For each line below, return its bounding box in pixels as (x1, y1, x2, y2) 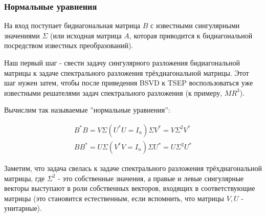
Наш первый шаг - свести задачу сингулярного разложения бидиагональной (4, 57, 240, 68)
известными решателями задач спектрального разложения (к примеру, (4, 87, 223, 98)
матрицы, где (4, 172, 45, 183)
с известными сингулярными (150, 20, 240, 31)
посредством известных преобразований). (4, 40, 134, 51)
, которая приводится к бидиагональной (129, 30, 253, 40)
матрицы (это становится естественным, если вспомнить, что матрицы (4, 192, 224, 203)
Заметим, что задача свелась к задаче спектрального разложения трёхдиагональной (4, 163, 262, 173)
